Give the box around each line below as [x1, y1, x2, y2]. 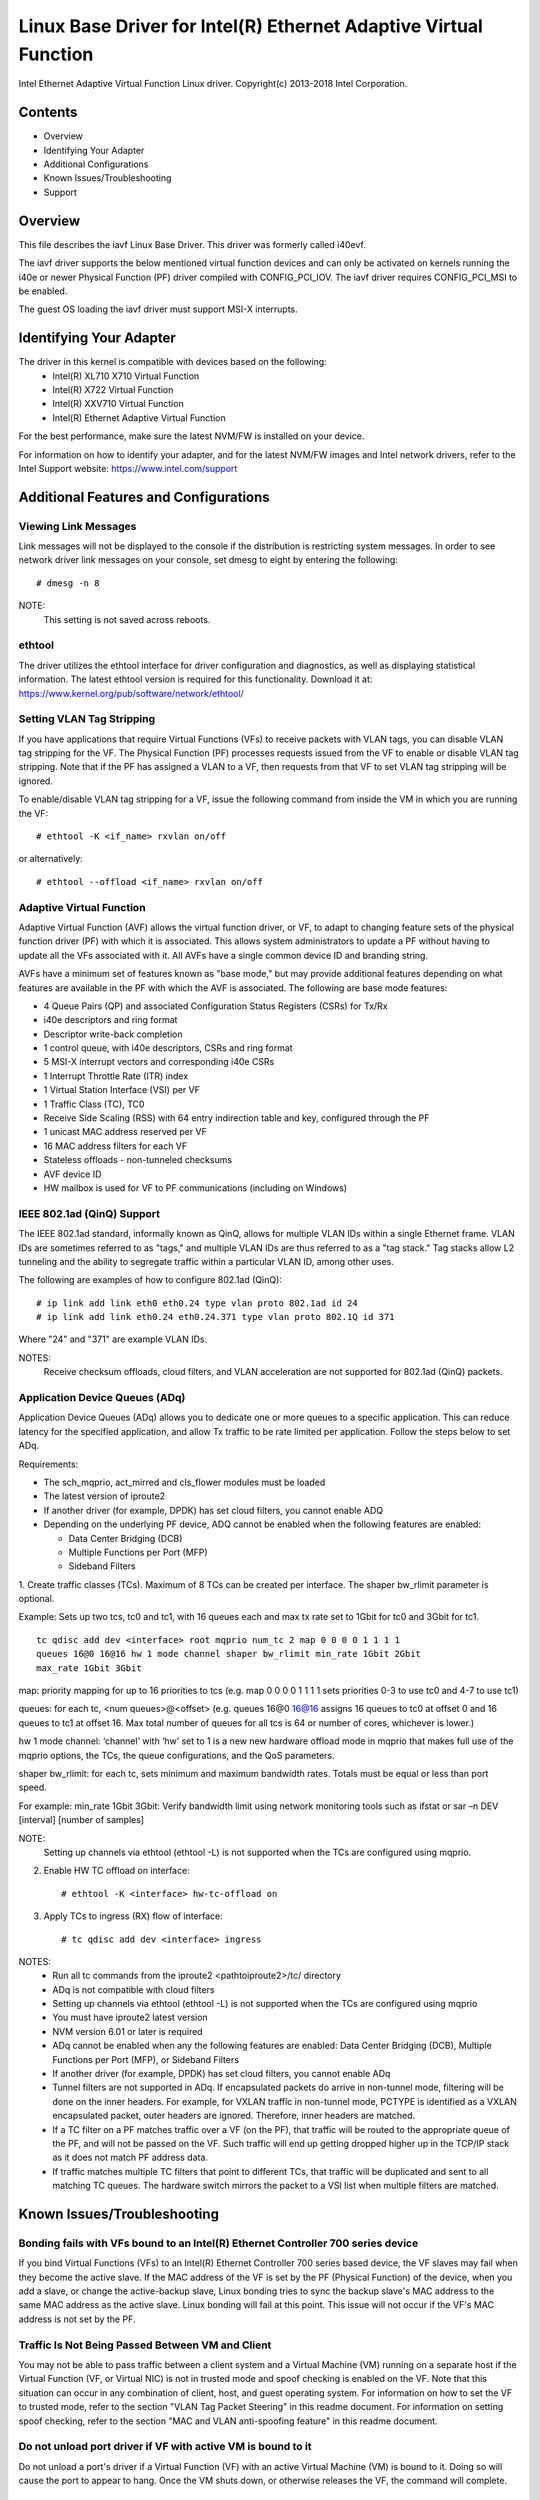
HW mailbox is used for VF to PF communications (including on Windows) [43, 1182, 348, 1194]
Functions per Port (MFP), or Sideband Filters [52, 2053, 240, 2065]
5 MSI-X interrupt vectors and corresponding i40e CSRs [43, 1056, 275, 1068]
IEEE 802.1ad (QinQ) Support [18, 1206, 160, 1220]
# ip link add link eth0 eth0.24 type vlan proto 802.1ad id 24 [36, 1297, 359, 1309]
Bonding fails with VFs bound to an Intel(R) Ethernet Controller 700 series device [18, 2236, 419, 2250]
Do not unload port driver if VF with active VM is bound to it [18, 2440, 312, 2454]
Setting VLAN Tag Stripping [18, 712, 155, 726]
